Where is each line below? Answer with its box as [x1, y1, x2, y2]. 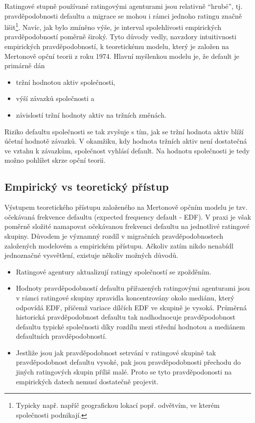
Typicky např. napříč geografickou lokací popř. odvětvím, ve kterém [16, 400, 220, 410]
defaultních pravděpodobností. [16, 331, 107, 341]
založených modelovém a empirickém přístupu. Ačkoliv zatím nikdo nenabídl [4, 240, 233, 250]
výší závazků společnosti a [16, 93, 94, 103]
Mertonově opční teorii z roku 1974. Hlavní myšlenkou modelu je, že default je [4, 50, 239, 61]
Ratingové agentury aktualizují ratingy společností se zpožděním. [16, 266, 211, 276]
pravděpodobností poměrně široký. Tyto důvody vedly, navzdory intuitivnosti [4, 31, 236, 42]
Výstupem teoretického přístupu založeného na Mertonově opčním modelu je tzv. [4, 202, 248, 212]
